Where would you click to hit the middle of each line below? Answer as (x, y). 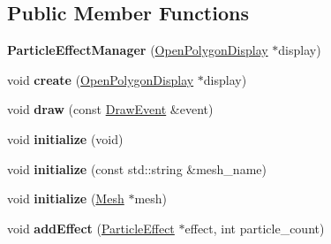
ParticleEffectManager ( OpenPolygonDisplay (138, 50)
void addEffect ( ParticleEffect (91, 228)
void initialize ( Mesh (66, 198)
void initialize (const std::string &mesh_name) (137, 168)
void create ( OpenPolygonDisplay (101, 79)
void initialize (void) (65, 138)
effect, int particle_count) (255, 228)
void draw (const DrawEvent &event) (110, 109)
